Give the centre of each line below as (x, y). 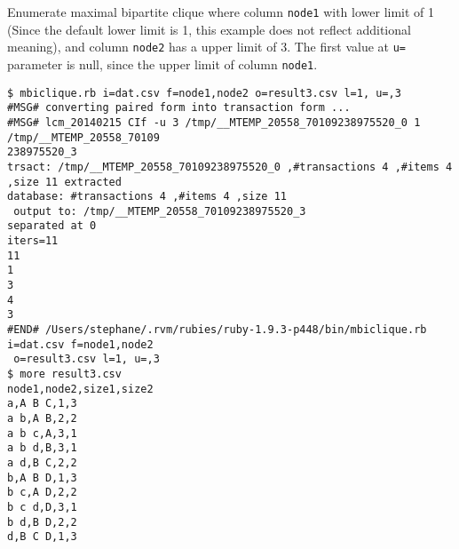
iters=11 (33, 241)
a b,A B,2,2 (42, 418)
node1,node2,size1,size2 (80, 389)
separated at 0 (52, 226)
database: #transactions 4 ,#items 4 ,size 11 (147, 197)
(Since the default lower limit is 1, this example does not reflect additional (209, 29)
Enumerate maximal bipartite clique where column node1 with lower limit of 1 (221, 12)
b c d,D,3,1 (42, 507)
